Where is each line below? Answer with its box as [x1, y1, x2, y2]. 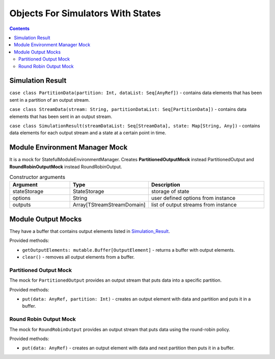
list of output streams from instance [151, 201, 237, 208]
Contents [9, 25, 30, 32]
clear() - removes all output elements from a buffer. [22, 254, 135, 260]
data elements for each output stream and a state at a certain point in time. [9, 130, 167, 136]
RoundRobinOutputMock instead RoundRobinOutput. [9, 163, 122, 170]
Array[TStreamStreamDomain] [72, 201, 146, 208]
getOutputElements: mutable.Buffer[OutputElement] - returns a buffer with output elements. [22, 247, 235, 253]
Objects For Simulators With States [9, 8, 161, 19]
